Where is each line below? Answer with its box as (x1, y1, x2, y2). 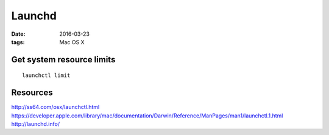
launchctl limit (22, 72, 71, 79)
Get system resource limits (11, 54, 116, 65)
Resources (11, 88, 53, 98)
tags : (11, 38, 25, 45)
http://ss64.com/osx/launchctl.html (11, 104, 100, 111)
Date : (11, 30, 26, 38)
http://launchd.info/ (11, 120, 60, 128)
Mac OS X (59, 38, 85, 45)
